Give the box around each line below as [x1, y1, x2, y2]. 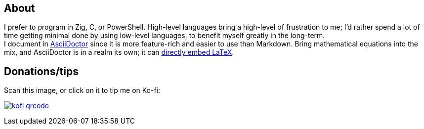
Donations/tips [4, 65, 79, 78]
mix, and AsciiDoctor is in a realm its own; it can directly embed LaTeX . [4, 48, 234, 57]
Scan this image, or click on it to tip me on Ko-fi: [4, 86, 161, 95]
